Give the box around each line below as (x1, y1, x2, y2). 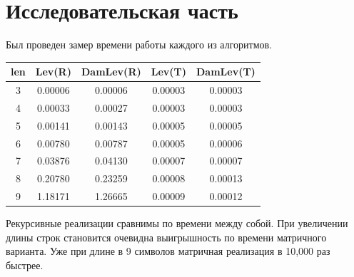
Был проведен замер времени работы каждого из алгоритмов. (6, 37, 273, 52)
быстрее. (6, 258, 44, 272)
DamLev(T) (196, 64, 256, 79)
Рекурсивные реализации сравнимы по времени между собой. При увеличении (6, 216, 348, 231)
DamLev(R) (81, 64, 141, 79)
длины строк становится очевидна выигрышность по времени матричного (6, 229, 327, 244)
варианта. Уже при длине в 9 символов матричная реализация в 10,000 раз (6, 244, 330, 258)
